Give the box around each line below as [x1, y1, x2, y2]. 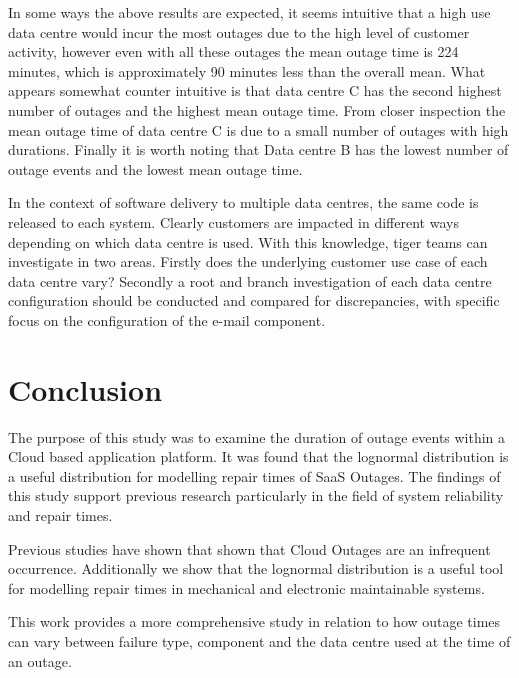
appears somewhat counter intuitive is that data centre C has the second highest [8, 80, 502, 101]
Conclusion [8, 368, 163, 409]
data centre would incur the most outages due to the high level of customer [8, 21, 470, 42]
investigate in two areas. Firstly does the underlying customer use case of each [8, 251, 488, 272]
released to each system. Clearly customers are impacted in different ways [8, 211, 459, 232]
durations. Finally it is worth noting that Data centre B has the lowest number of [8, 139, 509, 160]
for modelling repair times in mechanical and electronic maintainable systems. [8, 577, 485, 598]
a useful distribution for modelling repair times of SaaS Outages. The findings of [8, 465, 501, 486]
